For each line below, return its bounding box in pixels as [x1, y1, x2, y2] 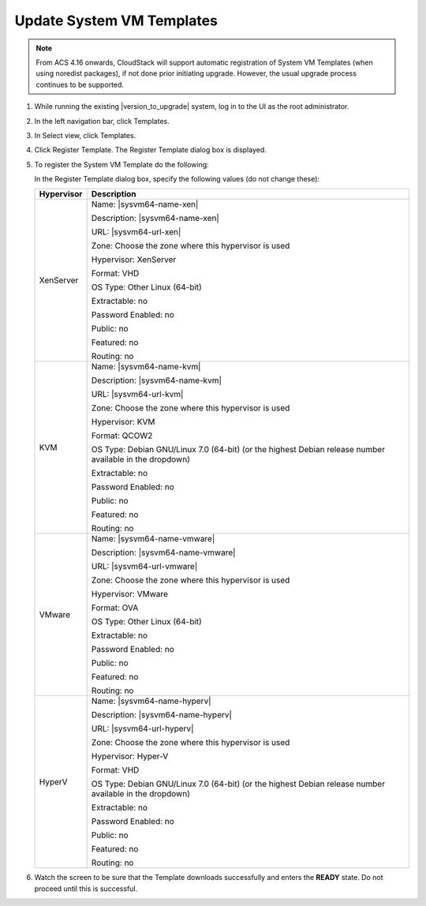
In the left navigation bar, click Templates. [34, 116, 170, 125]
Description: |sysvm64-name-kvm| [91, 375, 222, 386]
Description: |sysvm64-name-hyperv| [91, 709, 233, 721]
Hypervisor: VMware [91, 589, 169, 600]
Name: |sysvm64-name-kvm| [91, 361, 201, 373]
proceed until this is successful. [34, 884, 138, 893]
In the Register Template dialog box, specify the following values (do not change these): [34, 174, 319, 184]
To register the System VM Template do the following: [34, 159, 209, 169]
